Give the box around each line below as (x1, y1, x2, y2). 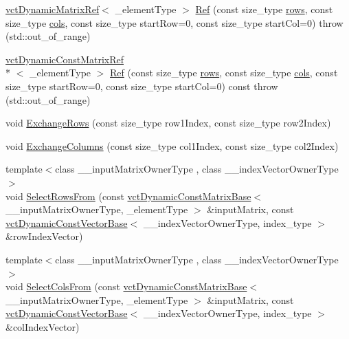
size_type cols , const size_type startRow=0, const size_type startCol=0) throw (5, 15, 344, 30)
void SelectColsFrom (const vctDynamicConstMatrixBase (5, 279, 247, 294)
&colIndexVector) (5, 319, 80, 333)
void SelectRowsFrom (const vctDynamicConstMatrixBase (5, 188, 251, 203)
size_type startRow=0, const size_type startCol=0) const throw (5, 78, 278, 93)
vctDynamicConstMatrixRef (5, 52, 124, 66)
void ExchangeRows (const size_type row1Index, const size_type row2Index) (5, 116, 331, 130)
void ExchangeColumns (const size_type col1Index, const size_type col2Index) (5, 138, 339, 153)
